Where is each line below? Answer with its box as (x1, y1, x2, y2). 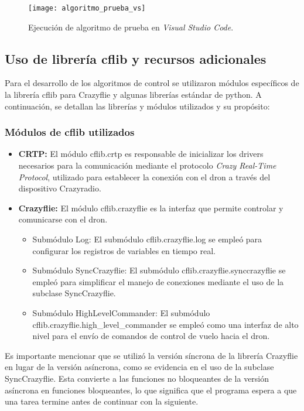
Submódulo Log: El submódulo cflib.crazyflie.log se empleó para (32, 233, 262, 245)
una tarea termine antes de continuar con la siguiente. (5, 395, 199, 407)
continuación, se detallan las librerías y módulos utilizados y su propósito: (5, 100, 270, 112)
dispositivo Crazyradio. (18, 182, 101, 194)
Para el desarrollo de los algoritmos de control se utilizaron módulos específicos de (5, 77, 299, 89)
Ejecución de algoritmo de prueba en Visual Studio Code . (28, 20, 234, 33)
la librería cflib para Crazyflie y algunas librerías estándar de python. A (5, 88, 262, 101)
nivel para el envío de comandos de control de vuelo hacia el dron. (32, 330, 270, 342)
